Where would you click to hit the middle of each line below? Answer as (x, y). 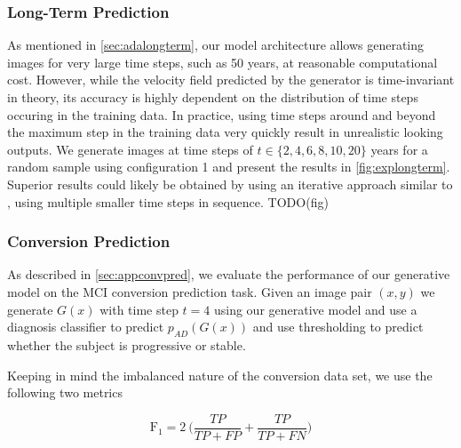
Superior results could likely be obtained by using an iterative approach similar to (230, 184)
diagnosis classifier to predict (86, 327)
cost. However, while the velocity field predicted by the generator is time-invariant (231, 80)
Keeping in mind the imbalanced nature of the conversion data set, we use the (220, 375)
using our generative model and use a (315, 309)
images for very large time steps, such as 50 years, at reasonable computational (223, 62)
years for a (399, 149)
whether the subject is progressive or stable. (127, 344)
